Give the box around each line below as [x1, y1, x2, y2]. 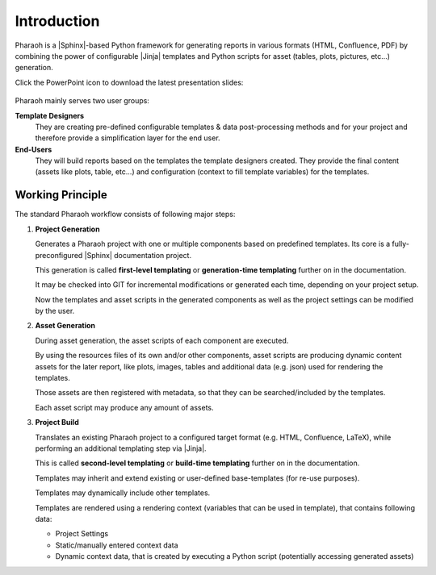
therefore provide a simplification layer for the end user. [35, 133, 221, 143]
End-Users [15, 144, 52, 154]
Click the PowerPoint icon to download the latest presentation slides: [15, 77, 244, 87]
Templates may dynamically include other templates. [35, 488, 211, 498]
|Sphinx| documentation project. [84, 250, 192, 260]
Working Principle [15, 188, 108, 202]
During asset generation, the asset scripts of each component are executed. [35, 335, 289, 345]
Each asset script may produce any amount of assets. [35, 402, 214, 412]
